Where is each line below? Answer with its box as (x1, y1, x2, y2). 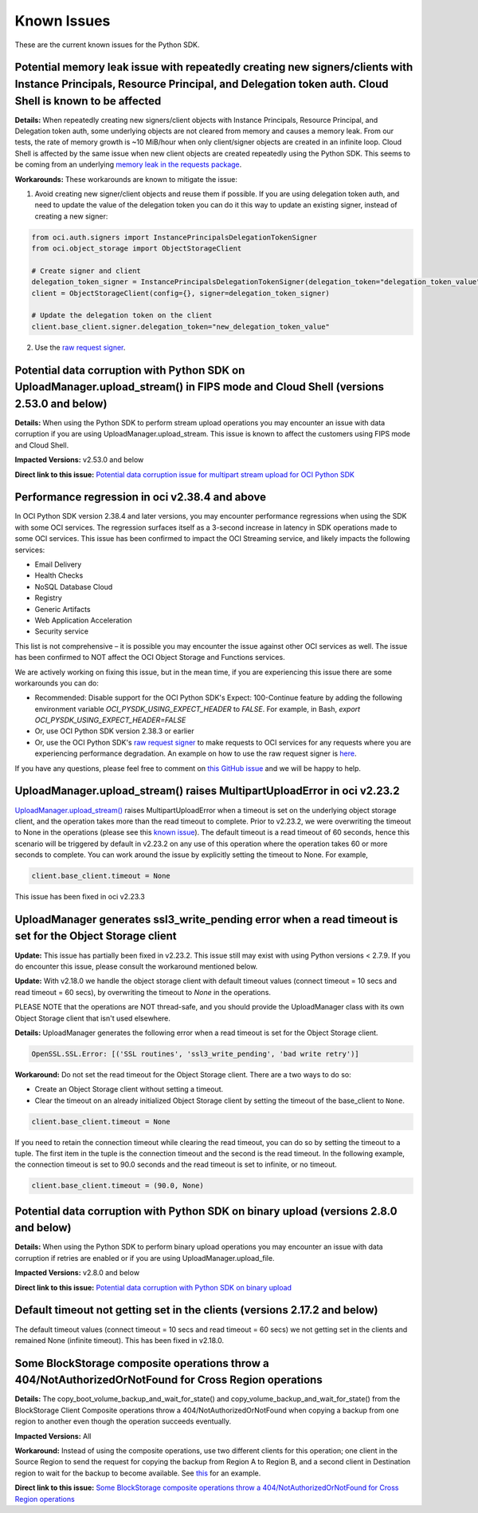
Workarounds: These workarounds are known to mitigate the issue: (14, 174, 238, 184)
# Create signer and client (31, 266, 141, 275)
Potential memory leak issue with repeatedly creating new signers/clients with (14, 61, 413, 74)
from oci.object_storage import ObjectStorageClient (31, 244, 242, 253)
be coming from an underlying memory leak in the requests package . (14, 160, 242, 169)
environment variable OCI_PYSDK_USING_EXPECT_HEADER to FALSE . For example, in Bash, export (34, 704, 361, 713)
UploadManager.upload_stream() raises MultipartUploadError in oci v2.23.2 (14, 784, 400, 798)
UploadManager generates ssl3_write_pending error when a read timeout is (14, 912, 398, 926)
